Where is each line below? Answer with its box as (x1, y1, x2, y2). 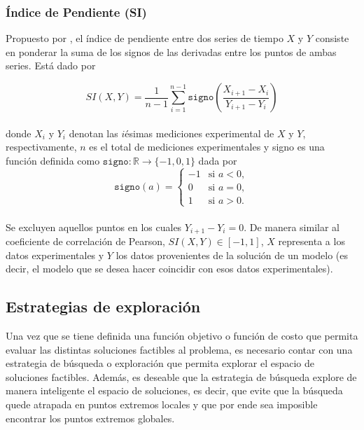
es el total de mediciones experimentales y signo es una (89, 139, 325, 154)
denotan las (69, 125, 118, 140)
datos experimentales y (6, 247, 104, 262)
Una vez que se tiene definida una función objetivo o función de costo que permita (6, 328, 358, 342)
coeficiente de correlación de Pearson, (6, 234, 165, 249)
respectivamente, (6, 139, 77, 154)
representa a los (278, 234, 345, 249)
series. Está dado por (6, 58, 96, 73)
